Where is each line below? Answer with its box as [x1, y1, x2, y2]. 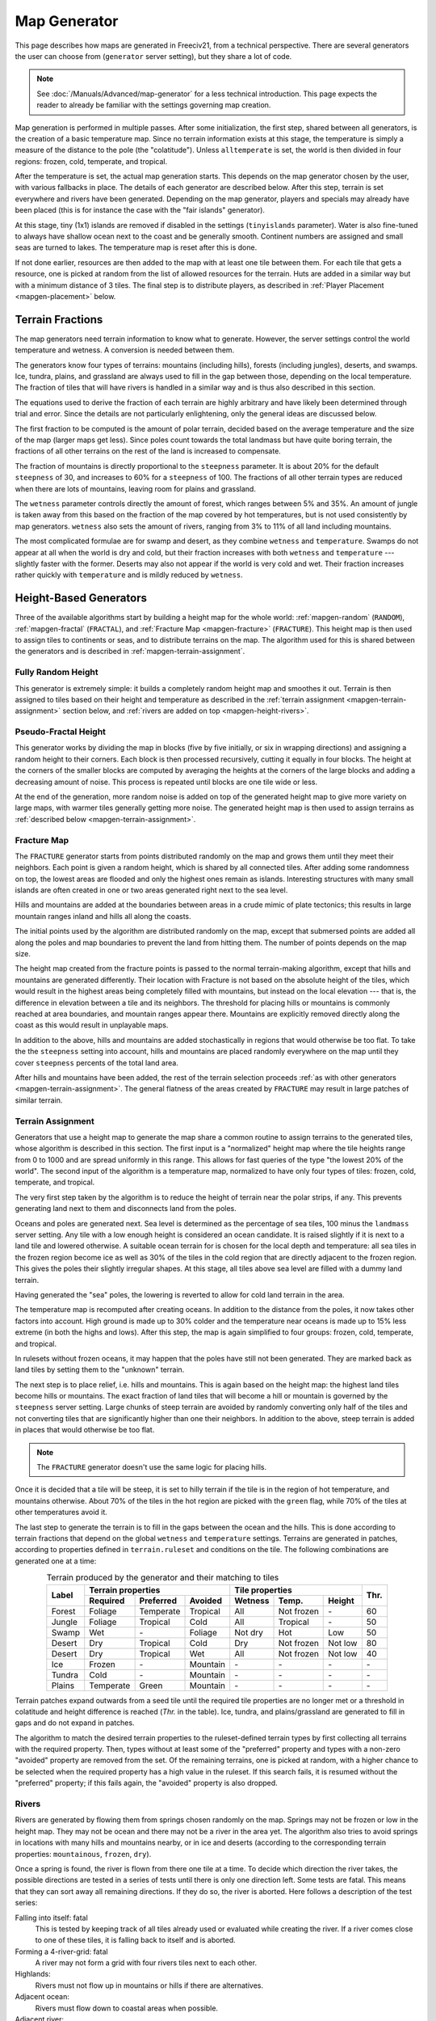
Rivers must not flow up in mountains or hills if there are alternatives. [35, 1981, 264, 1990]
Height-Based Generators [15, 591, 147, 605]
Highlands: [15, 1969, 52, 1979]
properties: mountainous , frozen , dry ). [15, 1849, 152, 1859]
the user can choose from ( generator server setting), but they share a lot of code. [15, 51, 292, 61]
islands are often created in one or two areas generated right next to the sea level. [15, 885, 288, 895]
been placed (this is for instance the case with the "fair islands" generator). [15, 205, 266, 215]
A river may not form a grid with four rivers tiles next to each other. [35, 1958, 258, 1968]
